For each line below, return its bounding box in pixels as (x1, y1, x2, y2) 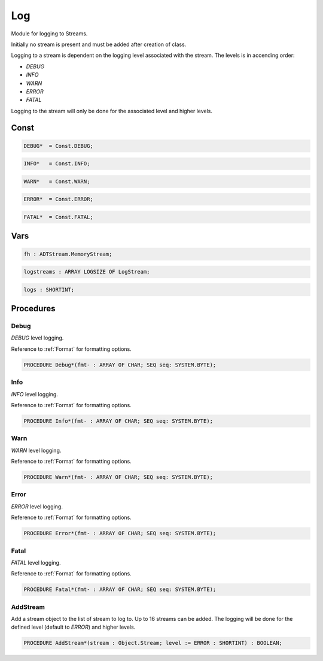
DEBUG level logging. (11, 334, 64, 341)
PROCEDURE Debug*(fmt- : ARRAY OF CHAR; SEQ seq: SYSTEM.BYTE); (23, 361, 217, 368)
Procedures (11, 304, 56, 314)
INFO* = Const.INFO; (23, 160, 90, 167)
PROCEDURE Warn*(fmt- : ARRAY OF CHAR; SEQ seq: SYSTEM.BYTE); (23, 474, 214, 481)
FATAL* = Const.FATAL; (23, 213, 94, 220)
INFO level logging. (11, 390, 58, 398)
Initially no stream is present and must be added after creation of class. (11, 41, 187, 48)
